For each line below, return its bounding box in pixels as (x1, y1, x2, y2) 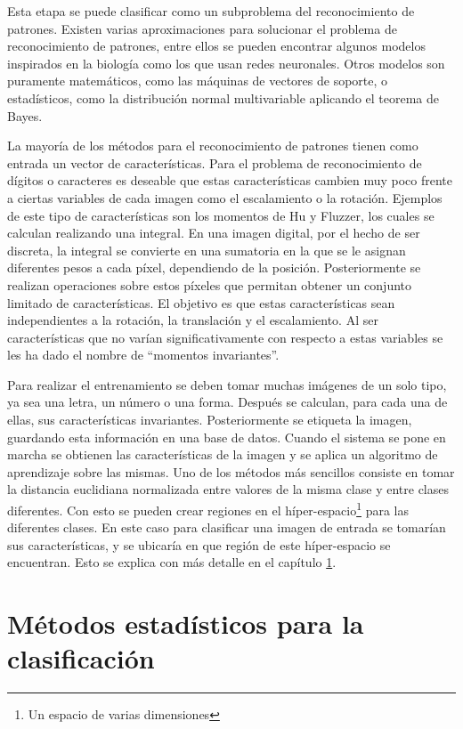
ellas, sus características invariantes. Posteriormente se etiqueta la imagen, (7, 410, 412, 429)
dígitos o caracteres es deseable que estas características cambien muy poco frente (7, 171, 453, 190)
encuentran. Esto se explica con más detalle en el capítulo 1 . (7, 553, 337, 571)
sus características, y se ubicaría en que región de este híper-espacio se (7, 535, 391, 554)
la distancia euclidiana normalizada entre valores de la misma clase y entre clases (7, 480, 449, 498)
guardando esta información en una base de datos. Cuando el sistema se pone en (7, 427, 446, 446)
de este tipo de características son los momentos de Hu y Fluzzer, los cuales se (7, 206, 435, 224)
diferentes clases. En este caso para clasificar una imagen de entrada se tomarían (7, 518, 446, 537)
